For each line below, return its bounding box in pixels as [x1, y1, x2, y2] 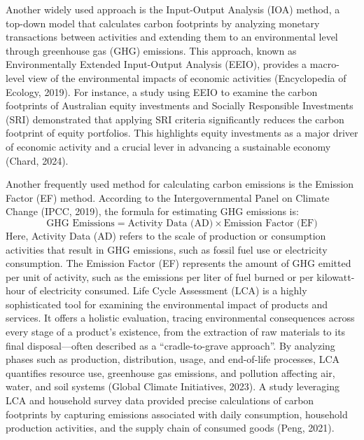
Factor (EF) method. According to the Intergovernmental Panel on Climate [6, 190, 330, 205]
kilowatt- [316, 269, 355, 284]
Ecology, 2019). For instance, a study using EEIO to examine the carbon [6, 84, 318, 99]
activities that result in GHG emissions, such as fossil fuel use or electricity [6, 242, 328, 256]
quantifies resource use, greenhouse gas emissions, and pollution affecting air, [6, 365, 335, 380]
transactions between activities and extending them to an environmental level [6, 29, 338, 44]
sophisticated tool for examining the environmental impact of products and [6, 296, 328, 311]
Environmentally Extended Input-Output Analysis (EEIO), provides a [6, 57, 307, 71]
